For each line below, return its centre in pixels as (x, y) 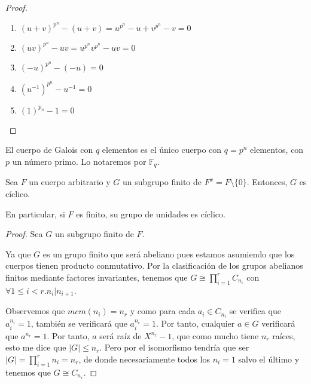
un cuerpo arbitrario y (70, 182)
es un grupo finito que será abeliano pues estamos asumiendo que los (169, 254)
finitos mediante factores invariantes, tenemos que (97, 277)
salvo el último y (269, 359)
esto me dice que (36, 347)
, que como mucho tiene (215, 335)
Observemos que (35, 311)
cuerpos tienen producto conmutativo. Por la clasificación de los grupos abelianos (154, 265)
